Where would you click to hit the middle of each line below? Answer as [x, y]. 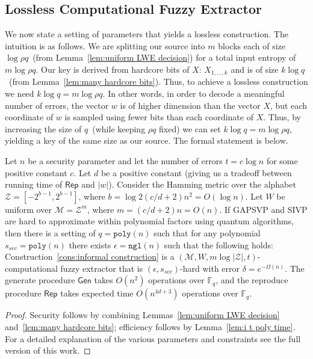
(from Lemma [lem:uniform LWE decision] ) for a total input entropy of [164, 57]
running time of [34, 184]
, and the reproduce [252, 280]
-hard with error [210, 268]
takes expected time [97, 293]
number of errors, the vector [57, 105]
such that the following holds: [218, 244]
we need [20, 94]
